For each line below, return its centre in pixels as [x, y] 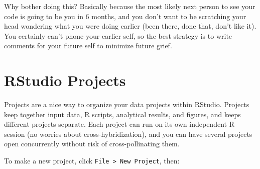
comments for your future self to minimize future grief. [88, 46]
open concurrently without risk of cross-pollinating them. [92, 144]
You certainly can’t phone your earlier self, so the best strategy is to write [118, 35]
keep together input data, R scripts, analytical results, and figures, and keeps [122, 114]
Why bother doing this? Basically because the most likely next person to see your [130, 6]
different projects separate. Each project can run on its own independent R [119, 124]
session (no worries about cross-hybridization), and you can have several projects [128, 134]
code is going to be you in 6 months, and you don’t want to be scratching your [125, 16]
